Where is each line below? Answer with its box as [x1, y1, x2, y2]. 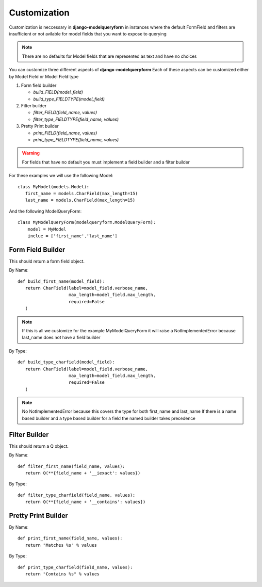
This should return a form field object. [9, 258, 85, 264]
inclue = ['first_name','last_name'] [27, 233, 117, 239]
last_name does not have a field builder [22, 335, 100, 341]
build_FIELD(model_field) [33, 89, 83, 95]
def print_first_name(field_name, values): [17, 536, 123, 541]
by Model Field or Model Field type [9, 73, 79, 80]
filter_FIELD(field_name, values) [33, 110, 97, 115]
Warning [22, 150, 40, 156]
